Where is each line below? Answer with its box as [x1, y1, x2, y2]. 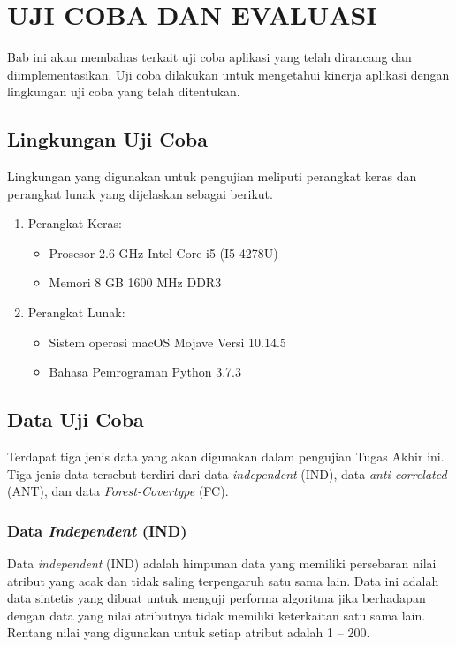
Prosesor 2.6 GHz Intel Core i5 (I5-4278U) [49, 243, 278, 262]
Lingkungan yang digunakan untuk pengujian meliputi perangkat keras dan [7, 167, 417, 186]
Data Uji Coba [7, 406, 144, 433]
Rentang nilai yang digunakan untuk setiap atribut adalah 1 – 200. [7, 623, 370, 642]
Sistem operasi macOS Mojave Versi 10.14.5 [49, 332, 286, 351]
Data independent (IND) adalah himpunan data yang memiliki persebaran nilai [7, 554, 437, 573]
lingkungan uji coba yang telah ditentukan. [7, 82, 240, 101]
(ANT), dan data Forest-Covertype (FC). [7, 482, 229, 500]
